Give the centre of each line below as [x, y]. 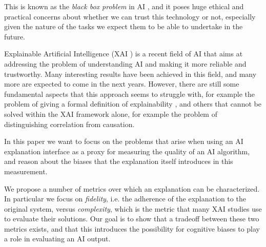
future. [15, 36]
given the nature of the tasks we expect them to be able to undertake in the [124, 26]
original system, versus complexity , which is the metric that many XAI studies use [133, 208]
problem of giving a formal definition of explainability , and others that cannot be [133, 104]
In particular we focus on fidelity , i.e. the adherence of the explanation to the [125, 199]
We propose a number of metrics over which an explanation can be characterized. [132, 188]
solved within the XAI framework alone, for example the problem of [111, 114]
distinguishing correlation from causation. [69, 124]
